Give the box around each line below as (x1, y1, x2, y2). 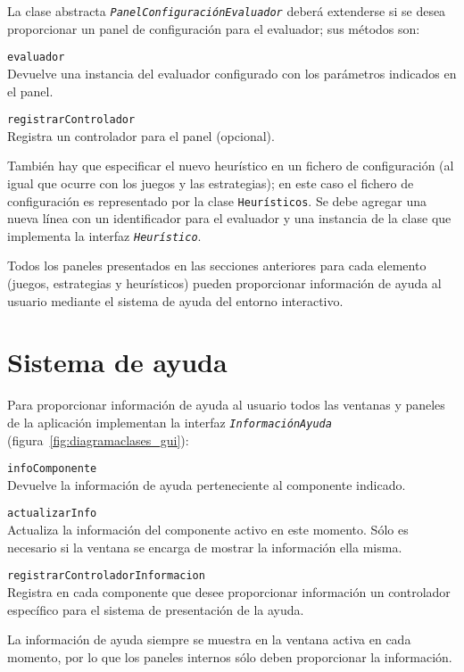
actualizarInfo (7, 507, 97, 520)
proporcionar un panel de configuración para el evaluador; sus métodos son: (7, 19, 420, 37)
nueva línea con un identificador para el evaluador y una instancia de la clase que (7, 209, 452, 228)
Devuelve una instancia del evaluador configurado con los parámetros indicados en (7, 63, 457, 82)
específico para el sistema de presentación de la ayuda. (7, 600, 304, 618)
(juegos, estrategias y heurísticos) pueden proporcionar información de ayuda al (7, 274, 442, 293)
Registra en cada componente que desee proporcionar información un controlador (7, 582, 451, 601)
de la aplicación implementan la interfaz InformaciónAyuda (7, 412, 332, 431)
